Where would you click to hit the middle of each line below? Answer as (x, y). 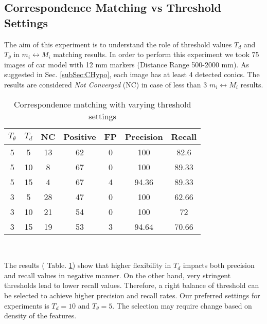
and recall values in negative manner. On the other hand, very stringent (118, 275)
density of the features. (40, 316)
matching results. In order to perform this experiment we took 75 (156, 54)
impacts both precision (219, 265)
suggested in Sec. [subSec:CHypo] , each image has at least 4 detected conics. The (132, 74)
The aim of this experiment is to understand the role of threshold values (118, 44)
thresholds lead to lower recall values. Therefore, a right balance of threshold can (132, 285)
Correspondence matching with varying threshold (102, 104)
